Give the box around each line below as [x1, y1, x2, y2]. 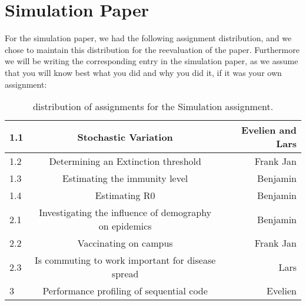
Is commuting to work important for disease [34, 253, 216, 267]
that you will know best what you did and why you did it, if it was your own [5, 66, 282, 78]
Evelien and [241, 123, 297, 137]
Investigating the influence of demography [39, 205, 212, 220]
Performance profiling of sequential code [42, 284, 208, 298]
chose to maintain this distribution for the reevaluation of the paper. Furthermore [5, 43, 300, 55]
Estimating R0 [95, 188, 155, 203]
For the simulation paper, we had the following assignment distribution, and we [5, 32, 292, 44]
